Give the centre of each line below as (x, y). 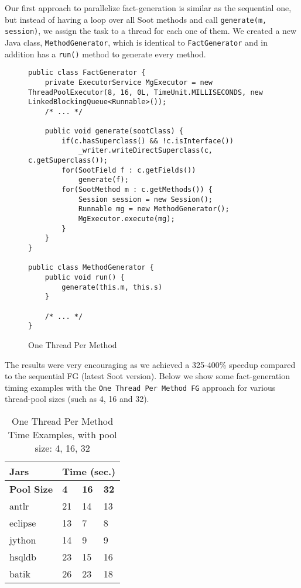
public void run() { (85, 277)
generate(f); (103, 180)
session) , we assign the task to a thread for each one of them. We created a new (151, 31)
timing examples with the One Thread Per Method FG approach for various (140, 387)
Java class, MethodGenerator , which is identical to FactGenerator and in (136, 42)
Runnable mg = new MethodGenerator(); (154, 209)
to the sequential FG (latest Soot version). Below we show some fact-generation (147, 376)
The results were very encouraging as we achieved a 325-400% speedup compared (150, 364)
